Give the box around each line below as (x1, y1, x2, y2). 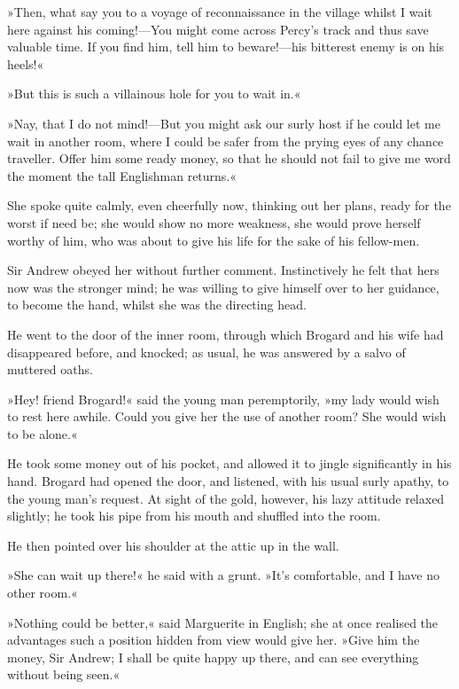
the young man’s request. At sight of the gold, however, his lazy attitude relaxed (7, 489, 445, 507)
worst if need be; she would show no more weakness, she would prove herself (7, 213, 421, 231)
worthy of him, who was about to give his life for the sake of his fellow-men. (7, 231, 420, 249)
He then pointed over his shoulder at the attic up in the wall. (7, 536, 339, 554)
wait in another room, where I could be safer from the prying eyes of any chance (7, 131, 444, 150)
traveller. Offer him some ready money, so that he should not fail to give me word (7, 149, 451, 168)
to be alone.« (7, 424, 78, 442)
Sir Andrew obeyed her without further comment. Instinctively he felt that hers (7, 261, 440, 279)
